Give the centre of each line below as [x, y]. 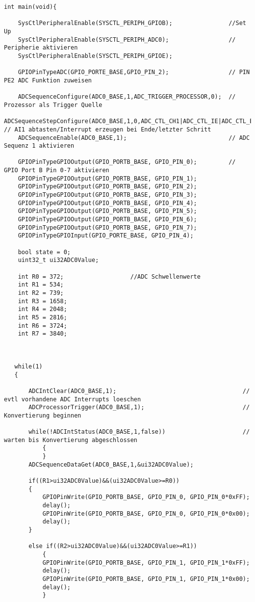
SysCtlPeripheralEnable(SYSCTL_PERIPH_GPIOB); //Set [132, 23]
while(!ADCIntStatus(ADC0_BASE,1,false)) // [139, 432]
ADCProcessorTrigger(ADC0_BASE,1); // [139, 407]
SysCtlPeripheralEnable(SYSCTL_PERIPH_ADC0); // [127, 39]
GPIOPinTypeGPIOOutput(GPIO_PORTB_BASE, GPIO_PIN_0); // [127, 162]
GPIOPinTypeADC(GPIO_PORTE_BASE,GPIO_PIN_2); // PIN [134, 72]
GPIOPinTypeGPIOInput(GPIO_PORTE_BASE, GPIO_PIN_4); [106, 236]
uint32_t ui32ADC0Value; [58, 260]
